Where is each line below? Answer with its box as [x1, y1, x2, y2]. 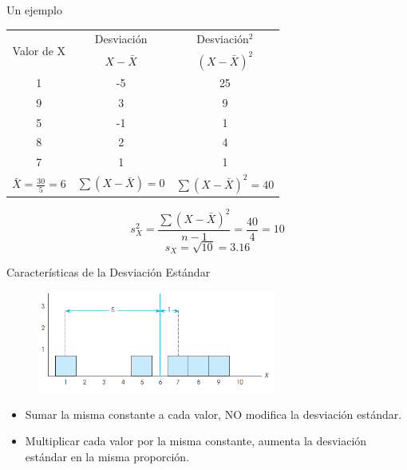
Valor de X [12, 42, 66, 59]
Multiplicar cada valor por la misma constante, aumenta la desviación [25, 432, 367, 449]
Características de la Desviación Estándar [6, 264, 211, 281]
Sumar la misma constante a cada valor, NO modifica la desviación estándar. [25, 405, 402, 422]
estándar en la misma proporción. [25, 448, 190, 464]
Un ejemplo [6, 2, 62, 18]
